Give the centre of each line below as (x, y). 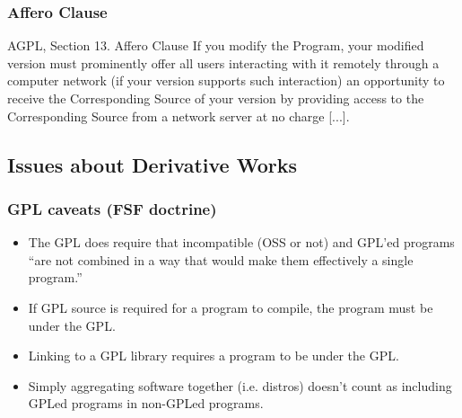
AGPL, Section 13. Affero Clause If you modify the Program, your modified (216, 45)
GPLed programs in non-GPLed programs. (146, 403)
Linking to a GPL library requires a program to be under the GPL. (214, 356)
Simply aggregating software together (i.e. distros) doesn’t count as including (240, 385)
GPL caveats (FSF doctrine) (112, 208)
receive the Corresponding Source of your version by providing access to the (216, 98)
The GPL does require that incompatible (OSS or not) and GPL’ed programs (241, 242)
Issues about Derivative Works (152, 164)
